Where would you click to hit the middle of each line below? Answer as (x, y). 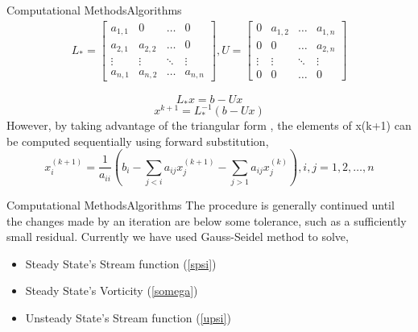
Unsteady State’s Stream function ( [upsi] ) (128, 317)
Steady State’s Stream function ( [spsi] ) (121, 263)
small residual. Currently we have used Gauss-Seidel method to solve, (178, 237)
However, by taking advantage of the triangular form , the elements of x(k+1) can (209, 125)
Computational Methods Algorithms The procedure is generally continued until (201, 204)
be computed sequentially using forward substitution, (138, 141)
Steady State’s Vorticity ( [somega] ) (112, 290)
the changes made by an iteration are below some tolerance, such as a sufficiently (207, 220)
